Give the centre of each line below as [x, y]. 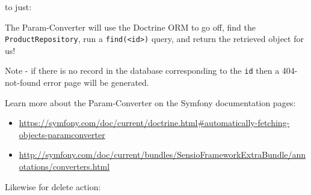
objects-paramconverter [62, 134]
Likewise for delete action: [53, 186]
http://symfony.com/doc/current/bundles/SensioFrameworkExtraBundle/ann [162, 154]
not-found [23, 82]
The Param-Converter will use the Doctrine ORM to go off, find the [130, 27]
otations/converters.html [64, 166]
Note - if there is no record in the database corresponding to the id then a [142, 70]
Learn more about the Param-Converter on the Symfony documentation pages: [150, 102]
